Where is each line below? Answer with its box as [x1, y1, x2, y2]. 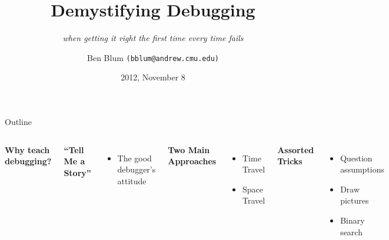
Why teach [5, 143, 50, 156]
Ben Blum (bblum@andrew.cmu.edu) [87, 51, 219, 63]
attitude [117, 174, 147, 187]
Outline [5, 115, 32, 127]
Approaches [168, 155, 217, 167]
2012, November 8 [121, 71, 185, 83]
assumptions [340, 163, 385, 175]
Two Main [168, 143, 210, 156]
